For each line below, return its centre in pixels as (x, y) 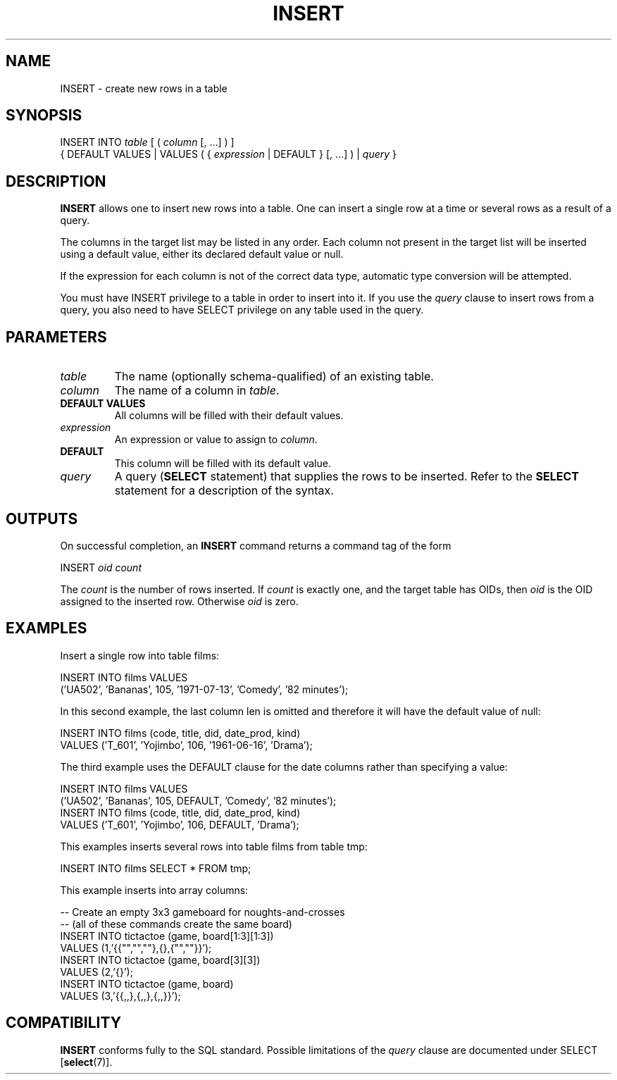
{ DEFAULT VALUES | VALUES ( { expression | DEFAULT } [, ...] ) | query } (229, 154)
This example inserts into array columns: (154, 890)
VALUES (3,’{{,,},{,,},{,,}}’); (120, 995)
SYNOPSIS (44, 116)
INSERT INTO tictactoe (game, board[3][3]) (160, 960)
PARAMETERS (56, 337)
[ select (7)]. (86, 1062)
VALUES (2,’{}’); (96, 972)
